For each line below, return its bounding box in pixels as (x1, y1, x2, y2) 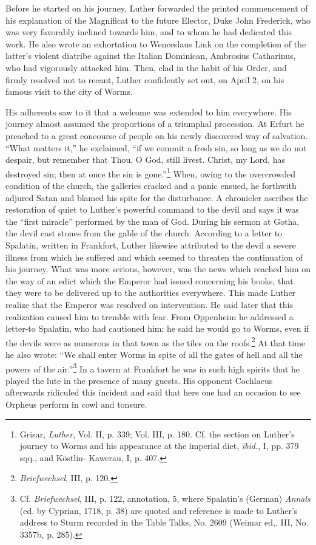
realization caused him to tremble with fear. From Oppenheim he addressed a (5, 310, 294, 323)
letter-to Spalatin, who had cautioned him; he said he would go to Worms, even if (5, 322, 309, 335)
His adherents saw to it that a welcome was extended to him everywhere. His (5, 105, 292, 118)
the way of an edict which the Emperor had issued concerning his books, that (5, 274, 294, 287)
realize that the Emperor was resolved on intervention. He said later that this (5, 298, 293, 310)
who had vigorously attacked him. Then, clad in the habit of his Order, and (5, 61, 287, 74)
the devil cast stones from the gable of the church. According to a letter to (5, 227, 283, 239)
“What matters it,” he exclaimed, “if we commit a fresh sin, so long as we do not (5, 141, 307, 154)
